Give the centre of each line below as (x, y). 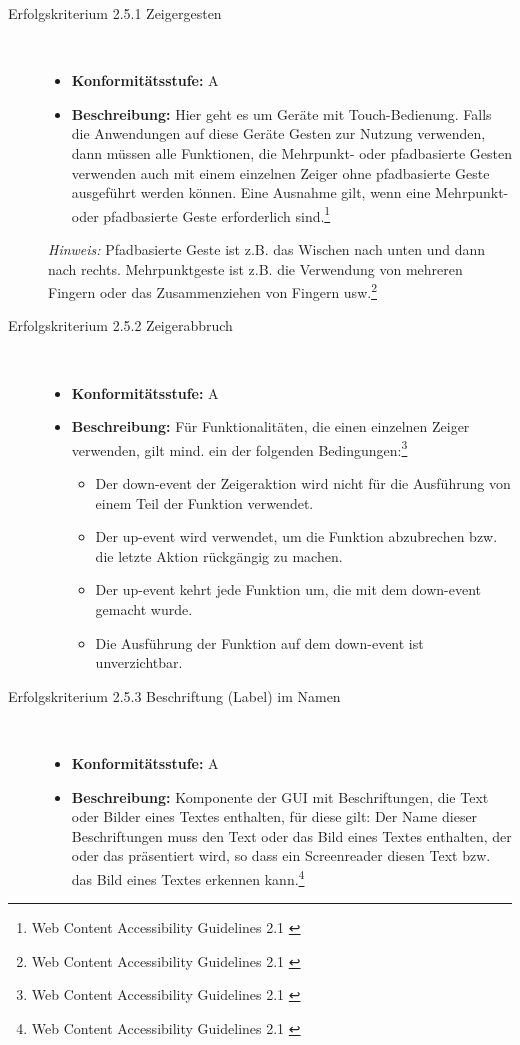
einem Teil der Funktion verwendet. (204, 502)
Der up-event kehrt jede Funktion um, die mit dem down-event (288, 589)
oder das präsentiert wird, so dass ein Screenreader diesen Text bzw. (281, 855)
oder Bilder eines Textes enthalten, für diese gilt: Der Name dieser (274, 816)
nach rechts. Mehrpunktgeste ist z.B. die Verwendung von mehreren (255, 268)
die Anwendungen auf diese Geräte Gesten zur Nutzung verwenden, (278, 133)
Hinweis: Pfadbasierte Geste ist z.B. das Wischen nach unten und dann (266, 249)
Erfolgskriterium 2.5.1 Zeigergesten (115, 13)
